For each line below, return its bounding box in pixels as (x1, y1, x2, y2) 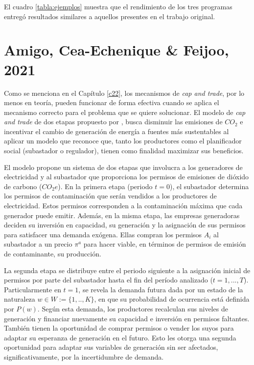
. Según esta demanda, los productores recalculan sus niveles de (37, 303, 228, 313)
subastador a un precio (4, 239, 72, 249)
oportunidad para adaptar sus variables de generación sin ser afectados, (4, 342, 218, 352)
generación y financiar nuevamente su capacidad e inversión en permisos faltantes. (4, 313, 250, 323)
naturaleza (4, 294, 35, 304)
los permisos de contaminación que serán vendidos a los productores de (4, 191, 217, 201)
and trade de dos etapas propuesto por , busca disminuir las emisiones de (4, 116, 223, 127)
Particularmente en (4, 284, 61, 294)
